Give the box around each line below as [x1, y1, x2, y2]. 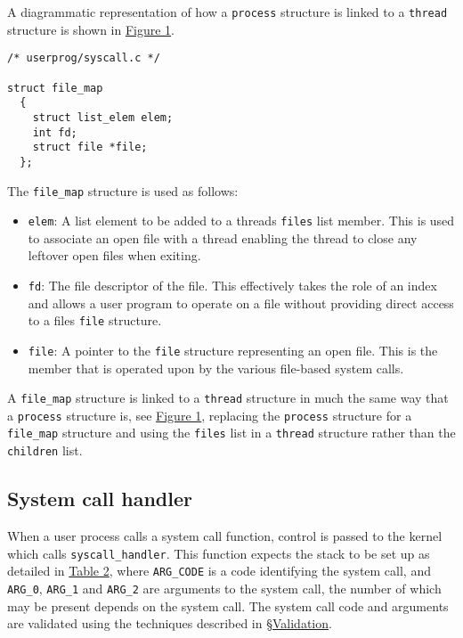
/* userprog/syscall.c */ [7, 52, 160, 65]
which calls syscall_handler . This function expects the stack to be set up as [7, 544, 430, 562]
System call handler [7, 485, 192, 512]
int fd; [32, 126, 77, 139]
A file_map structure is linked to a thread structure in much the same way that [7, 389, 449, 407]
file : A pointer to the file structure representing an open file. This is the [28, 340, 438, 359]
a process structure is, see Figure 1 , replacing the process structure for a [7, 405, 412, 424]
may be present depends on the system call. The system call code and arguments [7, 596, 449, 615]
